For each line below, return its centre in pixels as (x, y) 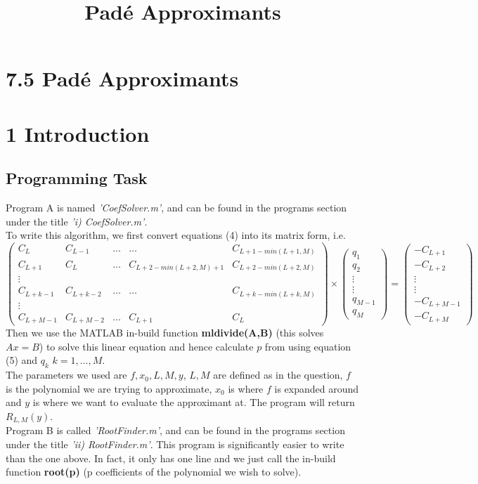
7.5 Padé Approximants (122, 78)
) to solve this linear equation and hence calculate (146, 346)
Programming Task (77, 178)
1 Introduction (78, 133)
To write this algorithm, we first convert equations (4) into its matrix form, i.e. (176, 235)
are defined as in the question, (278, 375)
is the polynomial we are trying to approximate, (109, 388)
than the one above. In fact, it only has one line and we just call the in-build (171, 458)
